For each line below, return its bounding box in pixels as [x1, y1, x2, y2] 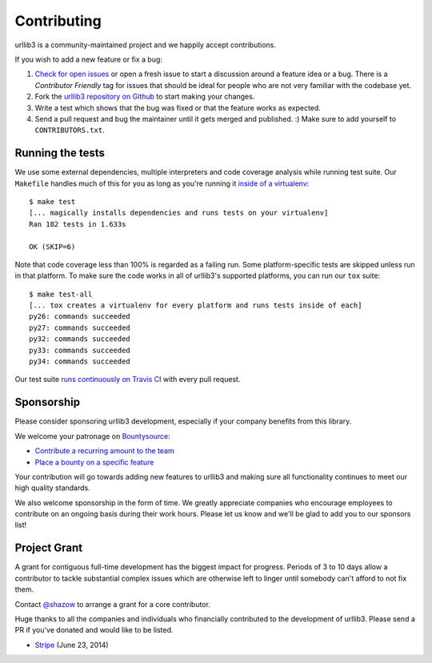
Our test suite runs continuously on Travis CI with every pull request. [14, 375, 241, 384]
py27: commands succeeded [29, 323, 131, 332]
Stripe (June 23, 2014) [34, 640, 109, 649]
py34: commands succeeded [29, 357, 131, 366]
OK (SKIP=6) [29, 242, 76, 251]
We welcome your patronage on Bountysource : [14, 431, 171, 440]
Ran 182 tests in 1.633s [29, 219, 126, 228]
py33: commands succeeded [29, 345, 131, 355]
